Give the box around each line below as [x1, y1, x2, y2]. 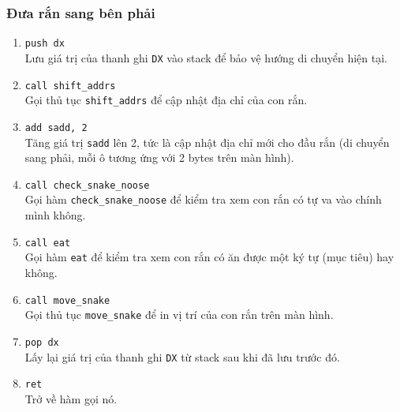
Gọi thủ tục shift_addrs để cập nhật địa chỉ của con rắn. [24, 92, 308, 108]
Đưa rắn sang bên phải [6, 2, 155, 22]
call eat [24, 237, 71, 249]
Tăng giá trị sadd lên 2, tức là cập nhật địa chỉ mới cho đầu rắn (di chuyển [24, 133, 390, 150]
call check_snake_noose [24, 179, 150, 191]
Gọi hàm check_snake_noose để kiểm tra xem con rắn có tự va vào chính [24, 191, 382, 208]
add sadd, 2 [24, 122, 88, 133]
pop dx [24, 336, 59, 348]
